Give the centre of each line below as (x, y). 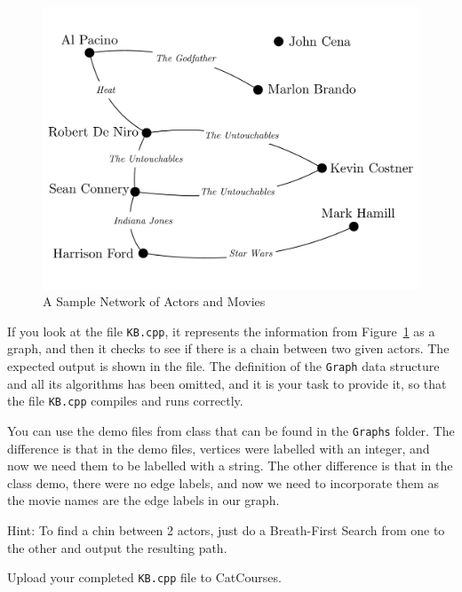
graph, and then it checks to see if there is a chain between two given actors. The (228, 348)
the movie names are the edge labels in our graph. (143, 500)
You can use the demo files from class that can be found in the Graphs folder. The (231, 430)
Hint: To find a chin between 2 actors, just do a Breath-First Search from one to (226, 529)
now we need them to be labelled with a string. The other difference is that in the (230, 466)
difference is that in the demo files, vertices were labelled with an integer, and (219, 448)
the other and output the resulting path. (117, 547)
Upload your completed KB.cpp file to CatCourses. (144, 577)
